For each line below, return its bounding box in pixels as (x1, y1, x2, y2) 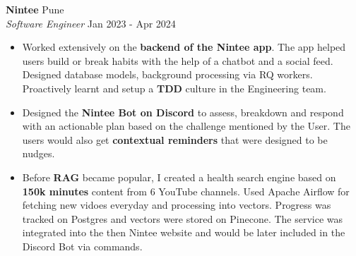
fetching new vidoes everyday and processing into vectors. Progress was (22, 197, 331, 212)
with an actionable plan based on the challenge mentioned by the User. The (22, 118, 350, 133)
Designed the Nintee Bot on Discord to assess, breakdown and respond (22, 104, 344, 119)
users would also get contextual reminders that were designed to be (22, 132, 328, 147)
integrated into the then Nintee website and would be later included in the (22, 225, 345, 240)
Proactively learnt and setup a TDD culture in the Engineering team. (22, 80, 326, 95)
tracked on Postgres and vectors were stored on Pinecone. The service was (22, 211, 343, 226)
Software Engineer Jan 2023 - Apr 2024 (6, 16, 176, 30)
